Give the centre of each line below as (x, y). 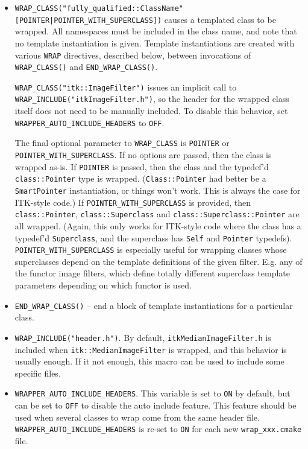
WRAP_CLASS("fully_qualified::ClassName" (99, 8)
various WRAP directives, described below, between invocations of (133, 55)
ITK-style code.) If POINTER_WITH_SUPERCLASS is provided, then (133, 202)
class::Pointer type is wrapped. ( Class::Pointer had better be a (140, 178)
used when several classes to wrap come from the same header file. (137, 417)
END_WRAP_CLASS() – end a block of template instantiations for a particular (154, 305)
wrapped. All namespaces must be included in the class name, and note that (156, 31)
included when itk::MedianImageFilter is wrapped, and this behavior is (151, 349)
